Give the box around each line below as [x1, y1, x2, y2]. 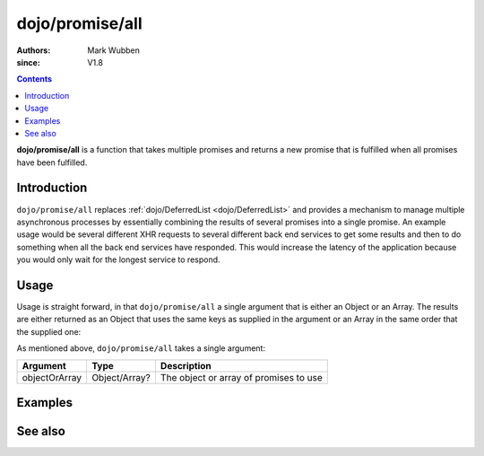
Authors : [16, 45, 51, 56]
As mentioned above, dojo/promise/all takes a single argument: [16, 343, 266, 354]
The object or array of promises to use [160, 371, 323, 383]
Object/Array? [91, 371, 151, 383]
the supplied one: [16, 326, 82, 337]
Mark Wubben [87, 45, 141, 56]
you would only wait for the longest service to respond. [16, 254, 220, 265]
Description [160, 359, 212, 372]
